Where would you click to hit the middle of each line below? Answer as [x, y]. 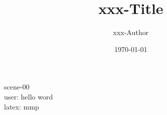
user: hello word [28, 96]
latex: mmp [22, 106]
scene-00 [17, 87]
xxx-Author [131, 32]
